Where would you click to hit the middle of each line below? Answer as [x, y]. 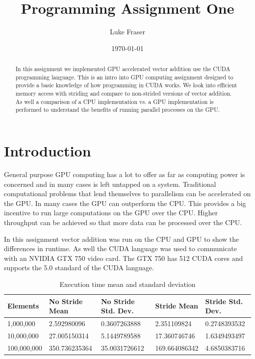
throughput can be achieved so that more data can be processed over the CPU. [123, 222]
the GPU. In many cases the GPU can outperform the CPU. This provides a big [125, 203]
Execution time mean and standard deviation [127, 284]
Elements [23, 306]
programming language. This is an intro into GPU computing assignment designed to [124, 77]
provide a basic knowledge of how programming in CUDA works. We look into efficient [126, 85]
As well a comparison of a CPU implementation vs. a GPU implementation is [115, 101]
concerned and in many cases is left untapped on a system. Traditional [110, 184]
